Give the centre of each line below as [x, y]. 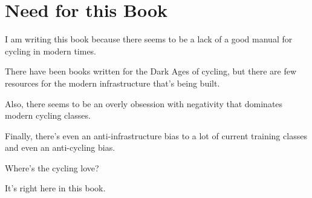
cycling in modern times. [51, 51]
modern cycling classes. [48, 115]
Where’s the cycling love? [52, 167]
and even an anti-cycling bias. [60, 147]
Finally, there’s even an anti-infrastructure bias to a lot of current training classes [156, 135]
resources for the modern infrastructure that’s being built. [112, 83]
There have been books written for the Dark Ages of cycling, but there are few [151, 71]
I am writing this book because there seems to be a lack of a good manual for [149, 39]
